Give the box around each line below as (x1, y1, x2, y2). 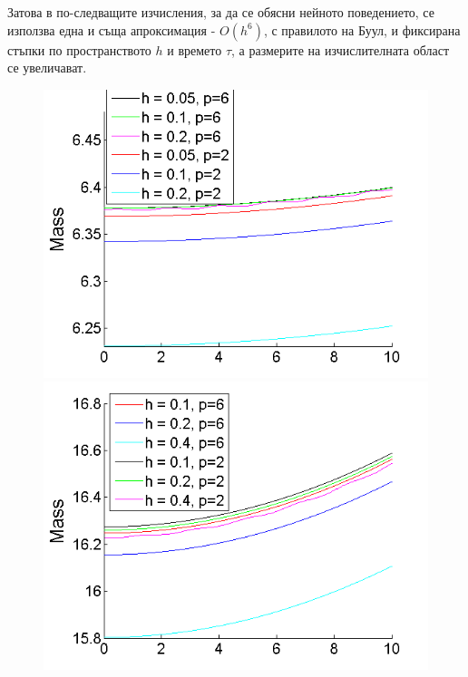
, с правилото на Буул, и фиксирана (263, 20, 461, 39)
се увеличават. (7, 58, 87, 77)
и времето (167, 40, 222, 59)
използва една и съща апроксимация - (7, 20, 216, 39)
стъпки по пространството (7, 40, 151, 59)
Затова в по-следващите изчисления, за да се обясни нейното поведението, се (7, 3, 434, 21)
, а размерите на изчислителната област (231, 40, 450, 59)
